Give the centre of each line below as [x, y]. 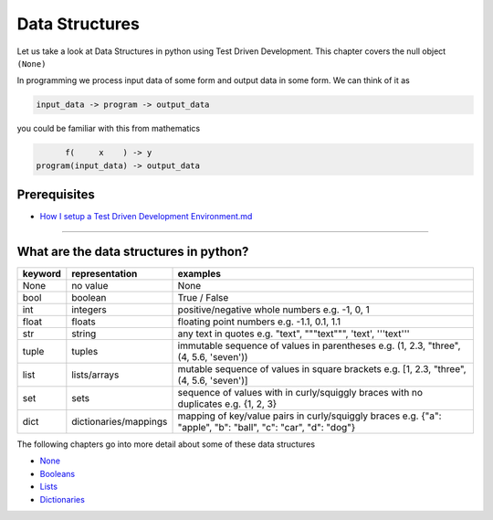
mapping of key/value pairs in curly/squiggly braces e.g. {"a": [309, 416]
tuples [85, 352]
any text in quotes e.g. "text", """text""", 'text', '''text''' [294, 334]
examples [199, 274]
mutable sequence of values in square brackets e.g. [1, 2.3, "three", [322, 369]
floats [84, 322]
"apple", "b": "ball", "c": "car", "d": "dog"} [267, 428]
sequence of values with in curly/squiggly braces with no [300, 393]
